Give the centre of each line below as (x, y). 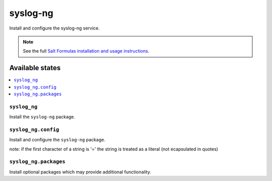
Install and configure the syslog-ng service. (55, 28)
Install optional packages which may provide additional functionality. (80, 172)
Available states (35, 68)
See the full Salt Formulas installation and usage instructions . (86, 51)
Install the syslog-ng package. (42, 117)
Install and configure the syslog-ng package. (57, 140)
